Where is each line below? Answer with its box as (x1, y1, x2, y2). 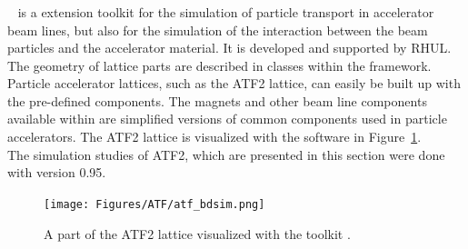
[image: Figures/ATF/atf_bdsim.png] (44, 197, 265, 211)
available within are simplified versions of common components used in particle (7, 109, 447, 128)
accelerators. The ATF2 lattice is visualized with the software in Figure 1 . (7, 127, 422, 146)
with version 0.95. (7, 163, 106, 182)
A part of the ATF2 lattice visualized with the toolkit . (44, 224, 351, 243)
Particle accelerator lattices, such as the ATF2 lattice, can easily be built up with (7, 74, 461, 93)
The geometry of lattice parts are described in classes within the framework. (7, 55, 432, 75)
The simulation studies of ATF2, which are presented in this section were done (7, 144, 445, 164)
